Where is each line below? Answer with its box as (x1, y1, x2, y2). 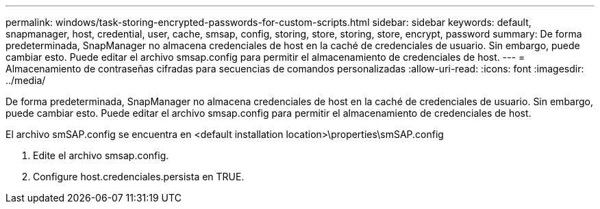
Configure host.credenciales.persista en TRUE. (33, 171, 245, 182)
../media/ (5, 74, 46, 86)
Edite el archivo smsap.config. (33, 150, 169, 161)
